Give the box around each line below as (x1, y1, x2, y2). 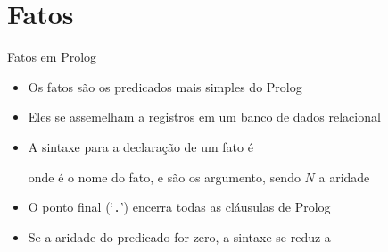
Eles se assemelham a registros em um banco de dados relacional (28, 107, 381, 126)
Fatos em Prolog (7, 47, 97, 66)
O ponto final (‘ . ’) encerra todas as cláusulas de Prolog (28, 197, 331, 216)
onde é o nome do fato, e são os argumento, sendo (28, 167, 301, 186)
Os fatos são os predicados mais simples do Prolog (28, 77, 302, 96)
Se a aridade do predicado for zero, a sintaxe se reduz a (28, 227, 331, 246)
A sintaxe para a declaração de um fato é (28, 137, 253, 155)
